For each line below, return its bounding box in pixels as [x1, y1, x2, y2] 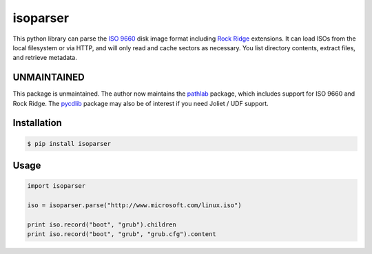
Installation [12, 117, 62, 129]
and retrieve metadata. [12, 54, 77, 62]
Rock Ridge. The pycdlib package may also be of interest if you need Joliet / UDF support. [12, 99, 269, 107]
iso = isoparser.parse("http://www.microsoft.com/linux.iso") [27, 202, 242, 209]
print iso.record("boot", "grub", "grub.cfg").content [27, 231, 216, 238]
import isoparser [27, 182, 86, 190]
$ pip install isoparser [27, 140, 112, 147]
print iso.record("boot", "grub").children [27, 220, 177, 229]
